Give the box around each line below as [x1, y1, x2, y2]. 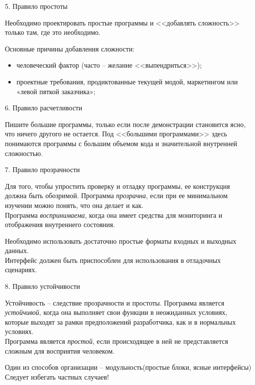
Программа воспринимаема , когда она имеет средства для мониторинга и [5, 209, 223, 220]
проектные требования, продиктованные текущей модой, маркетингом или [16, 76, 238, 86]
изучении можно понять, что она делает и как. [5, 200, 144, 210]
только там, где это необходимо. [5, 27, 101, 37]
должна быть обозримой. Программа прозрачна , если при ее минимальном [5, 190, 228, 201]
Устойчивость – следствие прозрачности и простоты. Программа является [5, 297, 225, 308]
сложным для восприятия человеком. [5, 345, 115, 356]
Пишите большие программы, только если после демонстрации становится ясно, [5, 119, 246, 129]
